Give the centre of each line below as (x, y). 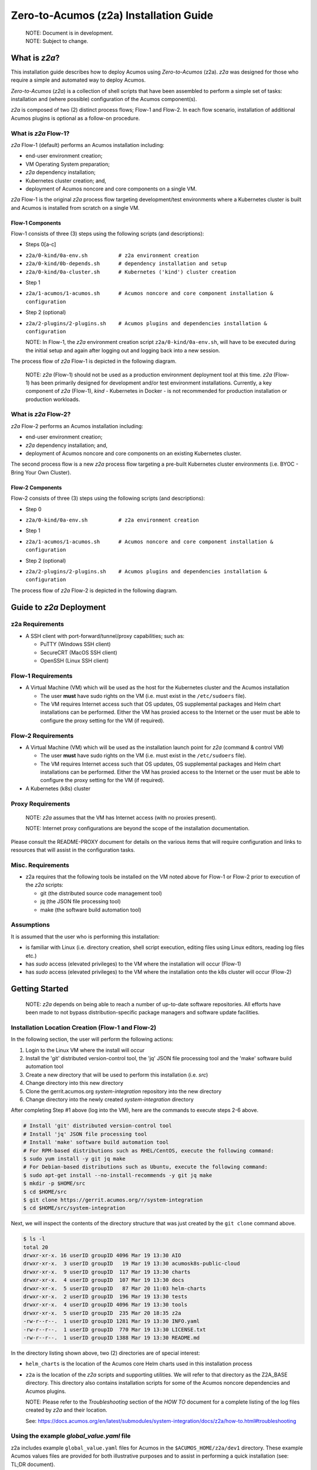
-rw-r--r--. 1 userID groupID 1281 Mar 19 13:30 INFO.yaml (112, 1321)
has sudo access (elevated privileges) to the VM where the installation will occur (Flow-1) (134, 964)
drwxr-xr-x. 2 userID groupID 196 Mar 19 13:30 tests (105, 1297)
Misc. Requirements (40, 865)
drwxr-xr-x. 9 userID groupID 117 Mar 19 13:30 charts (107, 1272)
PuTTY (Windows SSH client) (75, 644)
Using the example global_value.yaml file (71, 1436)
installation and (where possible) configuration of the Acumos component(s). (104, 99)
